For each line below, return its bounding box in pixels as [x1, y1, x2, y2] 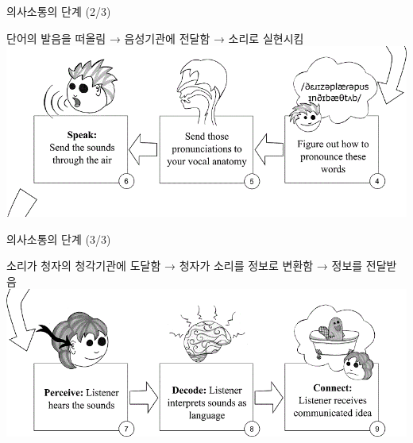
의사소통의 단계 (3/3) [6, 230, 111, 247]
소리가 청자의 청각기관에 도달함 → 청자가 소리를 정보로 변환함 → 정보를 [6, 257, 363, 274]
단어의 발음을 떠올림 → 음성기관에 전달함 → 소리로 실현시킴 [6, 29, 304, 46]
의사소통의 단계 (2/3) [6, 3, 111, 19]
